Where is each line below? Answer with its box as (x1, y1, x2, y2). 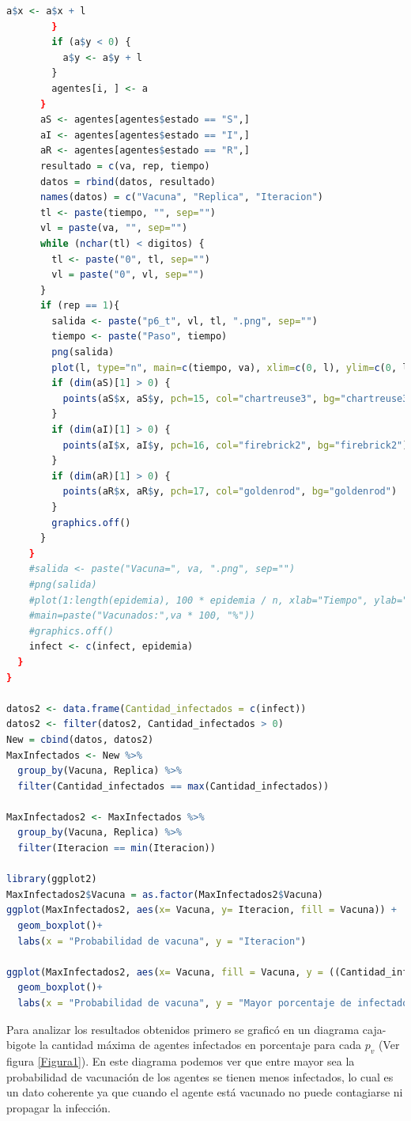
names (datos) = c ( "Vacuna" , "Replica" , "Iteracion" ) (40, 191, 324, 203)
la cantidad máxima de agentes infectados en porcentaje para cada (39, 1036, 361, 1053)
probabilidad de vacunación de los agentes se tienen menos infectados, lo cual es (6, 1068, 394, 1085)
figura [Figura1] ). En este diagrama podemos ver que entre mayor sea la (6, 1052, 355, 1069)
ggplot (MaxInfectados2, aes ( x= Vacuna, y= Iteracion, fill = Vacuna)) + (6, 904, 398, 916)
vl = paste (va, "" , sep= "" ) (40, 222, 188, 234)
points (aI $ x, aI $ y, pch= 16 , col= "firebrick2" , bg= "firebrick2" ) (62, 439, 409, 451)
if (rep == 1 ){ (40, 300, 120, 312)
